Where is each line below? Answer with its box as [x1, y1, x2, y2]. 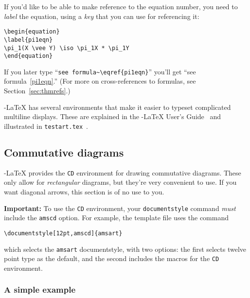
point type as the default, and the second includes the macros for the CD [4, 253, 219, 263]
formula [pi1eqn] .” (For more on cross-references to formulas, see [4, 76, 196, 86]
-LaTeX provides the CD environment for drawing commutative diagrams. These [4, 167, 241, 177]
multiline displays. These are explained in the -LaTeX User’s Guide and [4, 111, 221, 122]
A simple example [4, 283, 76, 296]
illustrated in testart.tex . [4, 121, 89, 131]
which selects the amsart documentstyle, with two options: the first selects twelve [4, 244, 247, 254]
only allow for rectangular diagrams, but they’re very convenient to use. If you [4, 177, 237, 187]
